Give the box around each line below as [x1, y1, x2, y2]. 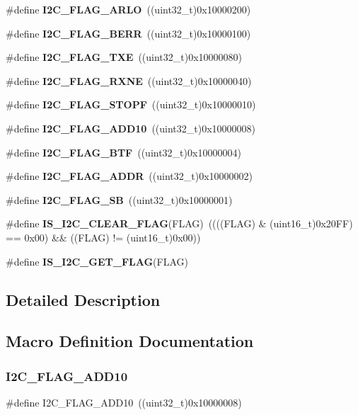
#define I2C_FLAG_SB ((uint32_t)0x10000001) [6, 192, 233, 207]
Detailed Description [6, 288, 161, 310]
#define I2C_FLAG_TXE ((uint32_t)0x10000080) [6, 50, 243, 64]
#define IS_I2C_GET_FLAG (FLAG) [6, 254, 188, 268]
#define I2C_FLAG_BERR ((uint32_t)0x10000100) [6, 25, 251, 40]
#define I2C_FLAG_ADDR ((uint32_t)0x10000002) [6, 169, 253, 183]
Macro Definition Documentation [6, 330, 254, 352]
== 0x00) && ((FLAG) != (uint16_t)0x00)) [6, 229, 201, 244]
